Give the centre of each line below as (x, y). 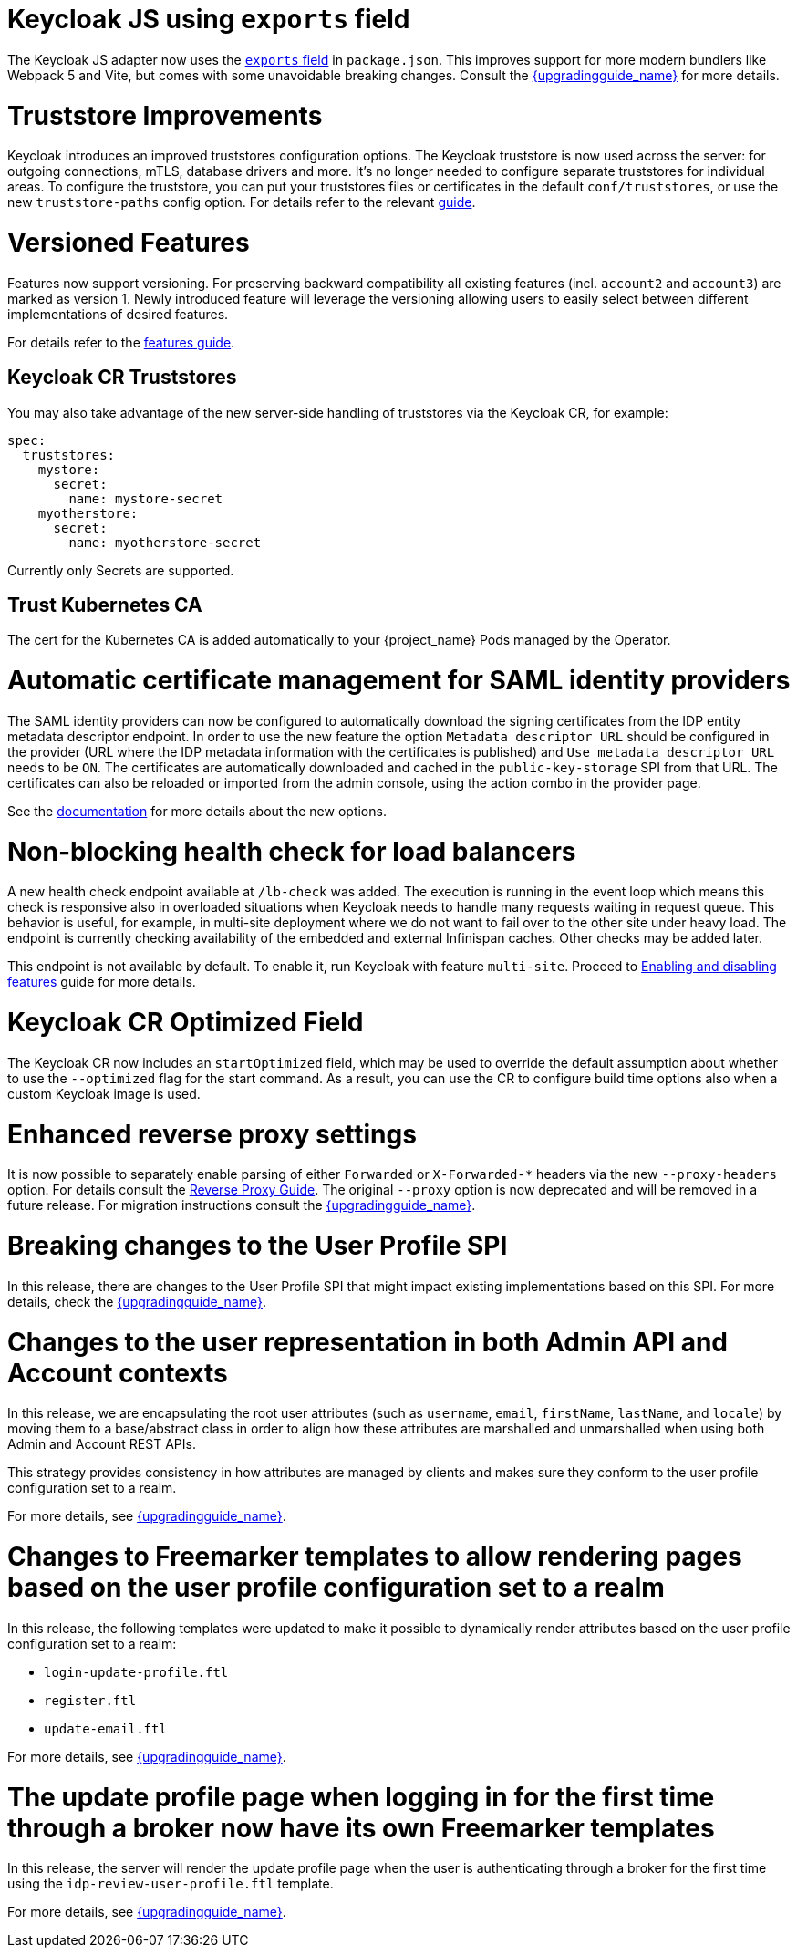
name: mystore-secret (146, 498)
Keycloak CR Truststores (122, 378)
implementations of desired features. (118, 314)
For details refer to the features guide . (121, 342)
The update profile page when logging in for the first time (361, 1797)
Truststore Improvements (165, 115)
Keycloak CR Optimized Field (186, 1023)
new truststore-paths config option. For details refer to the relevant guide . (242, 202)
